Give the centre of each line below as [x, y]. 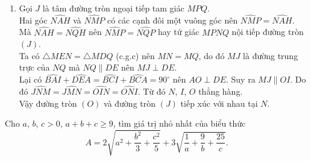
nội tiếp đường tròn [268, 32]
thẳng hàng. [221, 91]
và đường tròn [130, 103]
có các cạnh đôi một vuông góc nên [172, 20]
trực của [34, 67]
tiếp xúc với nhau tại [219, 103]
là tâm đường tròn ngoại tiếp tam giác [113, 8]
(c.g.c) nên [135, 55]
